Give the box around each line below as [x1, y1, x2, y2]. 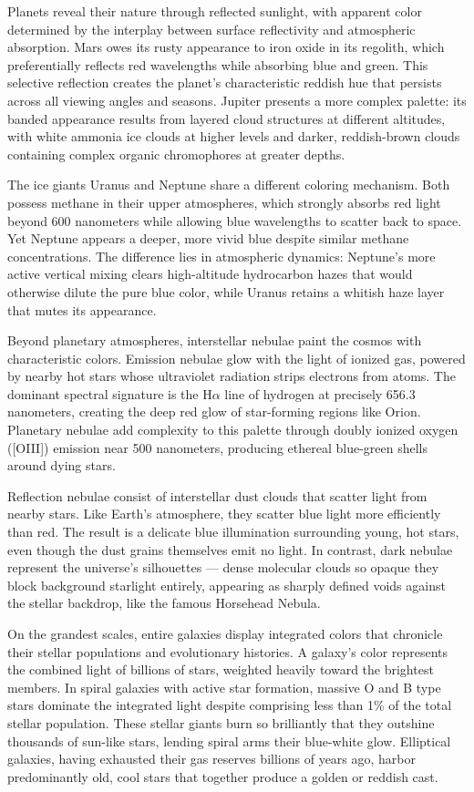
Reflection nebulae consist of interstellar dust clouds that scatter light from [7, 486, 428, 505]
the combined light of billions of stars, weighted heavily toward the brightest [7, 660, 434, 679]
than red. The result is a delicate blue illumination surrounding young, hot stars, [7, 522, 459, 541]
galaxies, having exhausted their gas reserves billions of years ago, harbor [7, 749, 416, 768]
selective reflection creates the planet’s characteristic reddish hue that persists [7, 73, 442, 92]
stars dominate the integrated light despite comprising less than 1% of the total [7, 695, 452, 715]
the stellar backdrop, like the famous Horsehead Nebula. [7, 593, 321, 612]
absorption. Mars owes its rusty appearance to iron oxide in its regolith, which [7, 37, 445, 57]
